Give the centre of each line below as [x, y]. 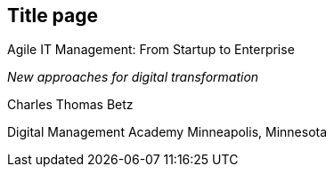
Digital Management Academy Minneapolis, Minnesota [167, 132]
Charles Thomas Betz [70, 105]
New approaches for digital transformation [133, 77]
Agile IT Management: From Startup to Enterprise [151, 50]
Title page [53, 16]
